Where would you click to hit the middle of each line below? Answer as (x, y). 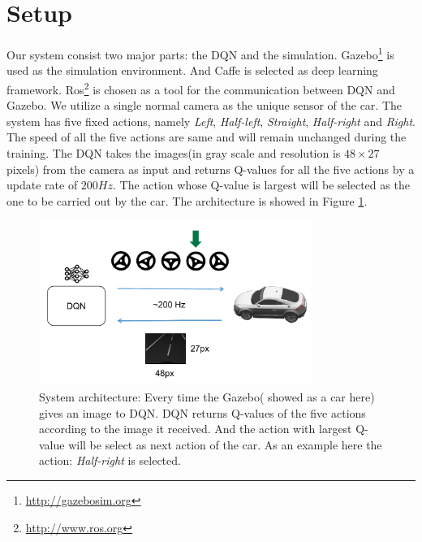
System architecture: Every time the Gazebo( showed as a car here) (207, 397)
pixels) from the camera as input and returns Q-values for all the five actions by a (211, 169)
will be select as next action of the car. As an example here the (225, 444)
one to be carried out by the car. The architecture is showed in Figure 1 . (187, 200)
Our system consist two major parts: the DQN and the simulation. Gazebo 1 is (200, 53)
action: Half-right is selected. (110, 460)
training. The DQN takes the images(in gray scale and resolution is (174, 153)
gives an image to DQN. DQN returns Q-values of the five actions (202, 412)
